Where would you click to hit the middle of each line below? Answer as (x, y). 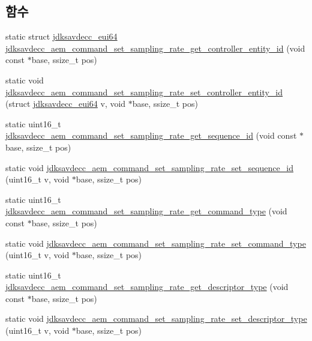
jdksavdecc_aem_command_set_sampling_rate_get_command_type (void (146, 211)
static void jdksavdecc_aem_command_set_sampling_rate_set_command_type (156, 243)
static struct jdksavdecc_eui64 (61, 36)
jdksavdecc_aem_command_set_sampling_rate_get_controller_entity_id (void (155, 48)
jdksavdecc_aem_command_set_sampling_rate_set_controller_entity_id (144, 92)
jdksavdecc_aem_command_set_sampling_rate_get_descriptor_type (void (147, 287)
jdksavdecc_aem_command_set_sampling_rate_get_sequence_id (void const (151, 135)
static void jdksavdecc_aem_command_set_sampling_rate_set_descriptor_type (156, 318)
